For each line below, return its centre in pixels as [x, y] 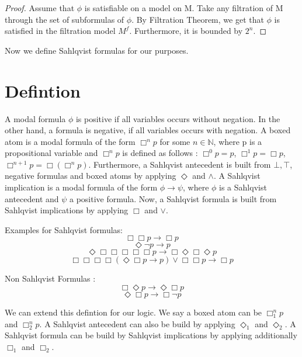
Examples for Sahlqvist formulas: [64, 229]
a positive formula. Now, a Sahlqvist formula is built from [173, 198]
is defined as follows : [160, 153]
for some [175, 141]
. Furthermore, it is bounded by [186, 31]
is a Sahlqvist [243, 187]
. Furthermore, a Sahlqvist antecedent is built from [180, 164]
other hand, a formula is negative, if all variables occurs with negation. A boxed [148, 130]
